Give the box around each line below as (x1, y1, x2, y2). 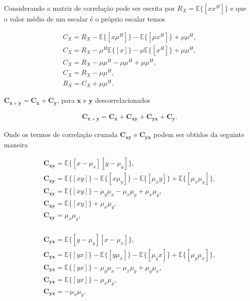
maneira (4, 139, 28, 149)
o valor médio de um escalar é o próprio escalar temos (4, 14, 165, 23)
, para (57, 95, 75, 105)
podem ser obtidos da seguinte (153, 129, 245, 139)
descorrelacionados (95, 95, 150, 105)
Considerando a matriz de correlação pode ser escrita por (4, 3, 175, 13)
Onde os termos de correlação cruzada (4, 129, 118, 139)
